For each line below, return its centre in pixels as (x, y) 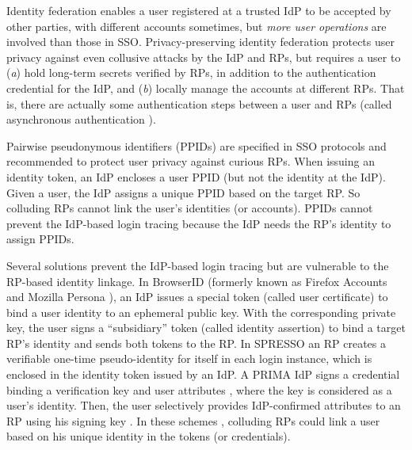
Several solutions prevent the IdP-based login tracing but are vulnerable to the (198, 265)
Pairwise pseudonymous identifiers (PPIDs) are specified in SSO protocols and (196, 145)
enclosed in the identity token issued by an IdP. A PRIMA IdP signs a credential (203, 374)
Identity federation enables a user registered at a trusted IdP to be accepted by (199, 10)
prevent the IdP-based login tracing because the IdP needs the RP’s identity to (199, 223)
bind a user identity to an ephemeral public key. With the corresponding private (201, 312)
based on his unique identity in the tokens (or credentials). (149, 436)
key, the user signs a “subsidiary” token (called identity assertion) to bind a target (206, 328)
